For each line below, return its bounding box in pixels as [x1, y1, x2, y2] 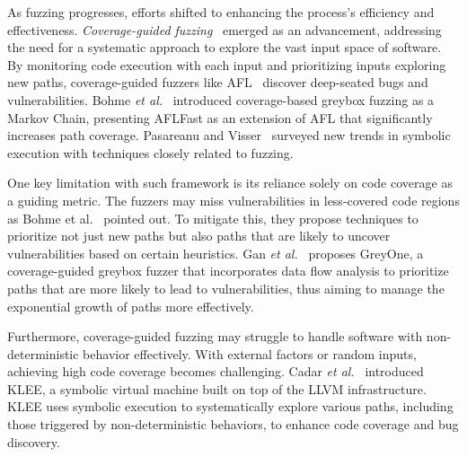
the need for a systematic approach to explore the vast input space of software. [7, 38, 442, 57]
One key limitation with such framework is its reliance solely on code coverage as [7, 173, 453, 192]
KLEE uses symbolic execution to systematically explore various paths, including [7, 397, 454, 416]
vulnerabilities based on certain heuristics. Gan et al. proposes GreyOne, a [7, 243, 424, 262]
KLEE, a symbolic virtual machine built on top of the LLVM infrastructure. [7, 379, 427, 398]
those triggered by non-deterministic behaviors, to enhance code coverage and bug [7, 415, 459, 434]
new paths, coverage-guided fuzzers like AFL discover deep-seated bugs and [7, 73, 428, 92]
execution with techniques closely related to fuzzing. [7, 143, 294, 162]
